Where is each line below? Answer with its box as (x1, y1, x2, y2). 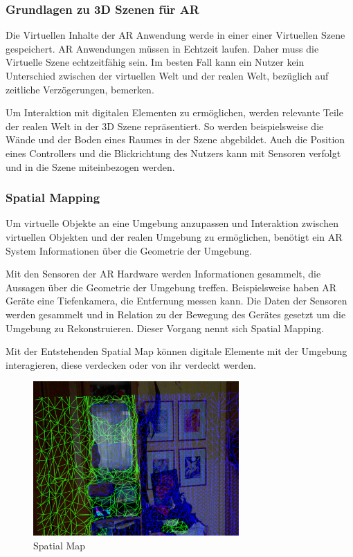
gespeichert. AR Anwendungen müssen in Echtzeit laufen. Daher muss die (6, 41, 319, 55)
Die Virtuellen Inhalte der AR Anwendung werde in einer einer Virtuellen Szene (6, 28, 345, 42)
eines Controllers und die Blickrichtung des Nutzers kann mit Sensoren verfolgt (6, 145, 341, 160)
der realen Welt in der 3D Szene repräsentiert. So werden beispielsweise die (6, 118, 324, 133)
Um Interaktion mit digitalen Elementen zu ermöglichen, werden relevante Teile (6, 105, 343, 120)
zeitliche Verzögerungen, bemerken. (6, 82, 154, 96)
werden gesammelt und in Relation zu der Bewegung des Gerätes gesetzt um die (6, 307, 346, 321)
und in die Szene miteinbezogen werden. (6, 159, 175, 174)
